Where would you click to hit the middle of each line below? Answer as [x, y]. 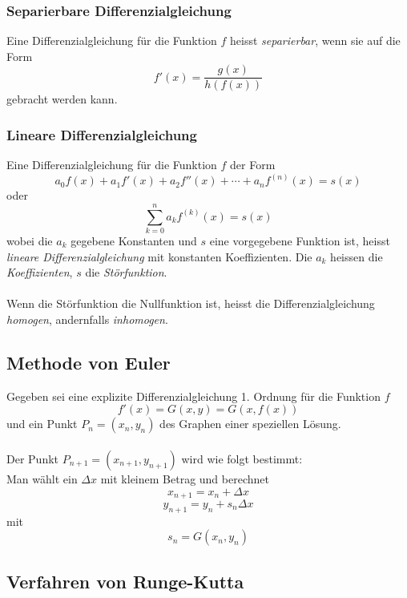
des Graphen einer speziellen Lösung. [250, 424]
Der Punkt [33, 458]
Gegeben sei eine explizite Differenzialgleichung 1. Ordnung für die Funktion [193, 396]
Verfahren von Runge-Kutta [125, 581]
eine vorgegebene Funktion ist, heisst [300, 241]
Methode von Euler [89, 362]
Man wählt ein [42, 478]
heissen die [357, 256]
